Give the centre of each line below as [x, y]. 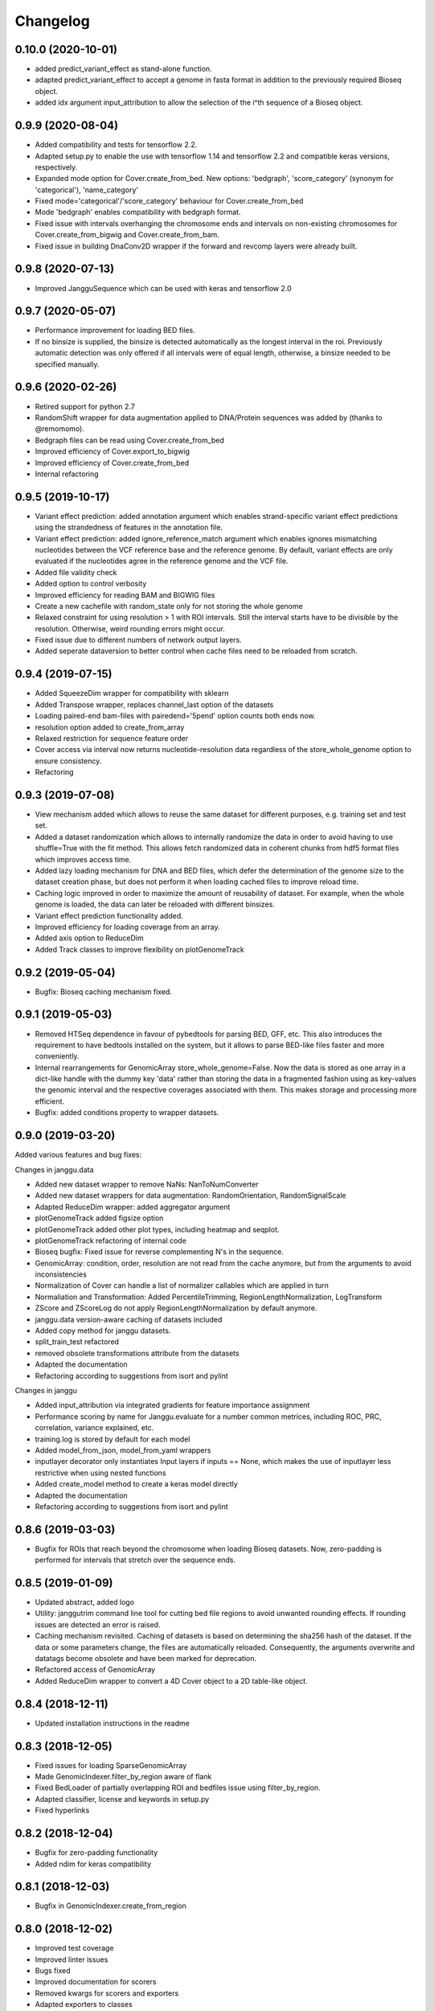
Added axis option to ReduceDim [89, 938]
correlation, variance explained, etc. [94, 1428]
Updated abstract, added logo [85, 1602]
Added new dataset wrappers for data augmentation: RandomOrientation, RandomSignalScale [191, 1195]
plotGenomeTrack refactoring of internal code [111, 1240]
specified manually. [67, 364]
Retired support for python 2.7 [85, 406]
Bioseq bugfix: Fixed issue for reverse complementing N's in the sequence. [160, 1252]
